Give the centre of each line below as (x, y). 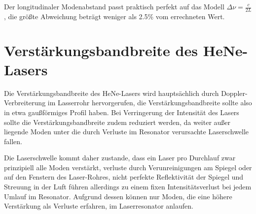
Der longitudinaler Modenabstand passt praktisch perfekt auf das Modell (114, 6)
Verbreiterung (25, 103)
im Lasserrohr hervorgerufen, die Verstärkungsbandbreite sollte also (150, 103)
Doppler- (234, 93)
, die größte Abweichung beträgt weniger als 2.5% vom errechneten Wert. (114, 16)
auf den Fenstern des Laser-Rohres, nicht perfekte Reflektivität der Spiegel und (124, 177)
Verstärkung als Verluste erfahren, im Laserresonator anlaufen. (99, 206)
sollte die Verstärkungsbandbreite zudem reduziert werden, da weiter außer (117, 122)
